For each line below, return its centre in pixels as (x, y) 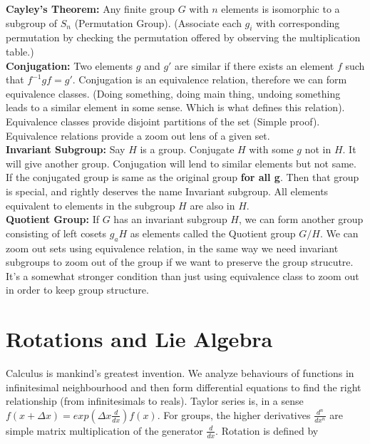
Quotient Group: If (53, 219)
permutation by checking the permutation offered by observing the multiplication (183, 37)
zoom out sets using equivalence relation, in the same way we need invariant (172, 248)
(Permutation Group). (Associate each (158, 22)
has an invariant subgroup (170, 219)
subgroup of (32, 22)
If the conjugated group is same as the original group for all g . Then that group (183, 177)
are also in (212, 205)
